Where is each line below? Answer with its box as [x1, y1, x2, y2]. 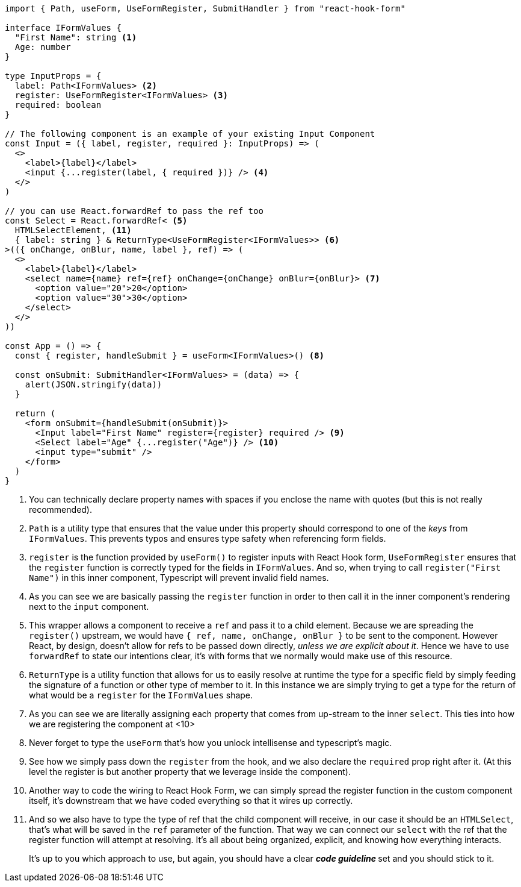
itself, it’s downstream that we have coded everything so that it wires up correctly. [29, 795, 353, 806]
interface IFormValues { [5, 23, 122, 33]
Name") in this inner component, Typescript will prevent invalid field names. [29, 572, 329, 583]
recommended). [29, 504, 92, 515]
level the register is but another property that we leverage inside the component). [29, 766, 351, 777]
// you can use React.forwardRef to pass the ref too [5, 206, 264, 216]
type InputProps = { [5, 71, 102, 81]
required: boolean [14, 100, 102, 110]
